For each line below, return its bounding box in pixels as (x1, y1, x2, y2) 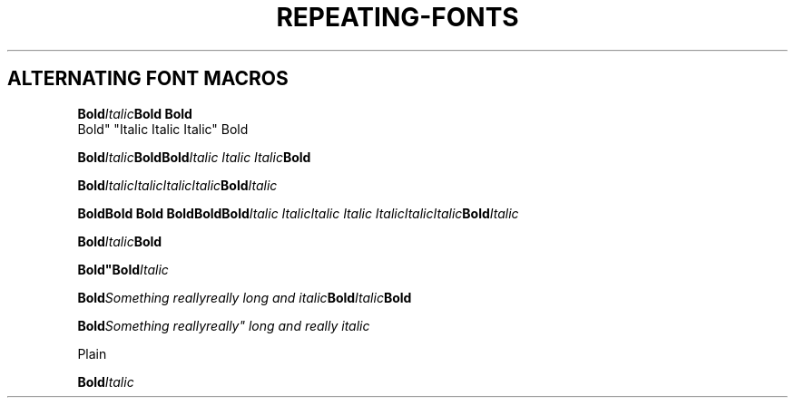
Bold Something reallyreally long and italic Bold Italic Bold (77, 289, 412, 305)
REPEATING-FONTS (276, 2, 519, 33)
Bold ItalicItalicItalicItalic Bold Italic (77, 177, 278, 193)
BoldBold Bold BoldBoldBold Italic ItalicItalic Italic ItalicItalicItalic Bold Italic (77, 205, 519, 221)
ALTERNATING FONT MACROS (7, 67, 289, 91)
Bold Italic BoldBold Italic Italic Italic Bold (77, 149, 311, 165)
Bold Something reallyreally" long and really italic (77, 317, 370, 333)
